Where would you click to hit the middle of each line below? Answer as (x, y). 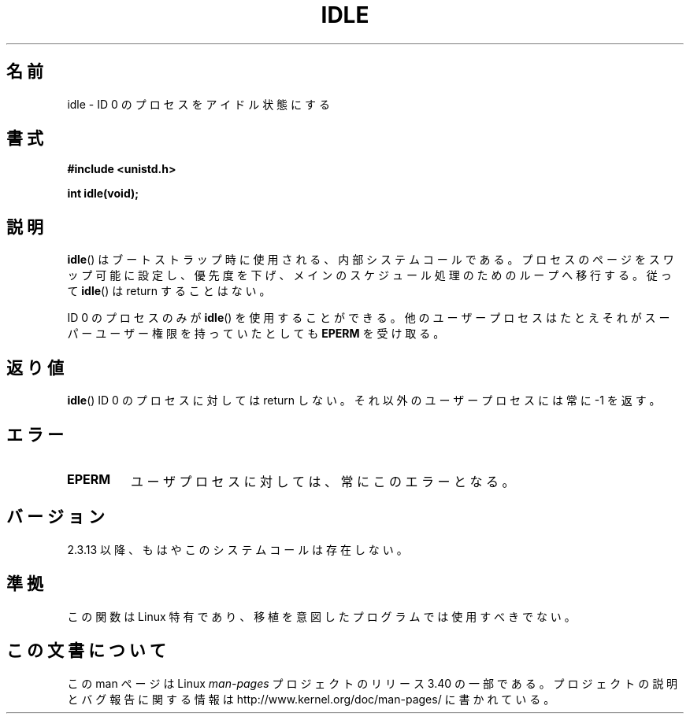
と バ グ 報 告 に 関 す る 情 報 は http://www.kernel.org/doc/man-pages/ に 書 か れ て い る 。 (311, 699)
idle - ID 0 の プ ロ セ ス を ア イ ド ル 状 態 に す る (198, 104)
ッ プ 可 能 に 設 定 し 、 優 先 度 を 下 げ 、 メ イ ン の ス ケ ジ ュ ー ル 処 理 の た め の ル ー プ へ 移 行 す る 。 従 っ (369, 275)
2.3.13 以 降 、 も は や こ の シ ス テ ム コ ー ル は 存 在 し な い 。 (237, 549)
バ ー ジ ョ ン (56, 517)
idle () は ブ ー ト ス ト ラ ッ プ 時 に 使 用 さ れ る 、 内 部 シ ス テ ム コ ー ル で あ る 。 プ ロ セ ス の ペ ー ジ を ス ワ (371, 260)
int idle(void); (103, 194)
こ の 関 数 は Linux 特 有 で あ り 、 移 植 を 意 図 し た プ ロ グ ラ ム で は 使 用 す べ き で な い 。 (321, 616)
